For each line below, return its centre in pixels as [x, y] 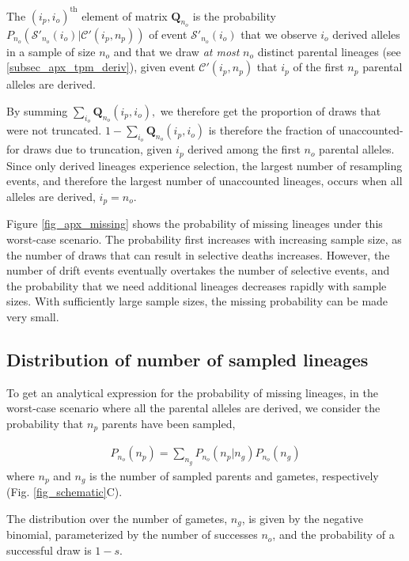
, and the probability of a [333, 534]
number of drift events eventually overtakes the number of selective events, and [198, 270]
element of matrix [125, 15]
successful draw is [49, 550]
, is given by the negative [302, 518]
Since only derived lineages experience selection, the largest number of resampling [204, 165]
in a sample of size [51, 51]
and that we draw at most [176, 51]
